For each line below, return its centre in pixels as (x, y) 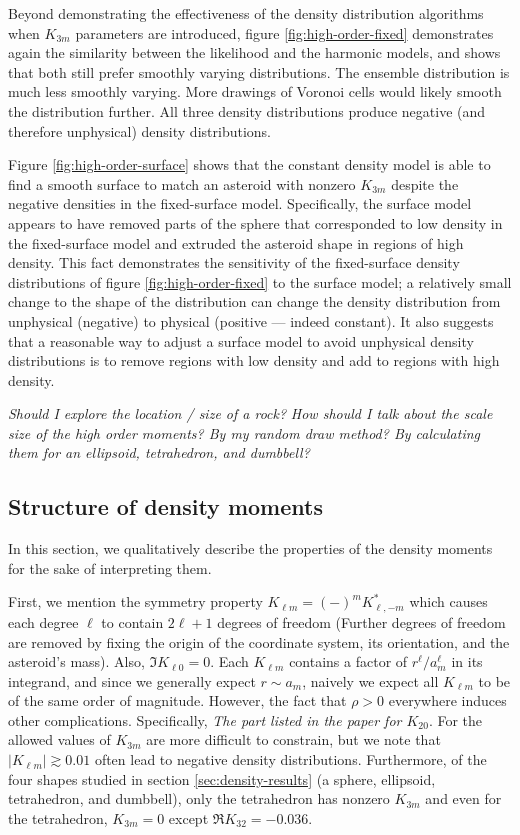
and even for (463, 798)
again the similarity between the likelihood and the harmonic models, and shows (254, 52)
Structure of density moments (165, 506)
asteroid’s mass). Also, (76, 661)
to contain (132, 621)
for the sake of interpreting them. (110, 567)
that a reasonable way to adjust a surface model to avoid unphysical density (241, 340)
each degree (43, 621)
